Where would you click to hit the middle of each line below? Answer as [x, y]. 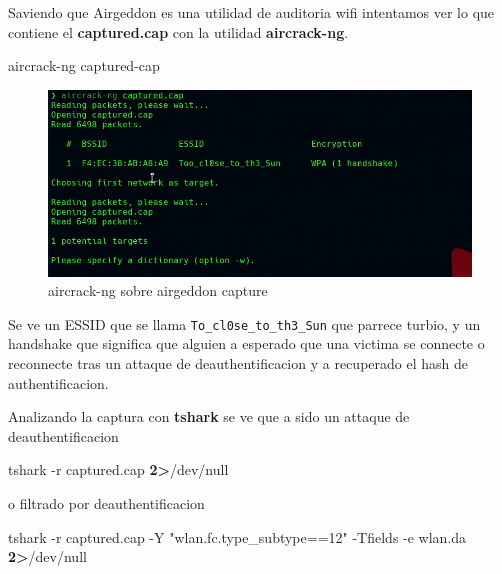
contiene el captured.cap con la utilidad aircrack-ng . [178, 31]
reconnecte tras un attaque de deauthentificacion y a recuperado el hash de [238, 362]
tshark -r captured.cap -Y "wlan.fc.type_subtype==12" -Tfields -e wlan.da [237, 536]
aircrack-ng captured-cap [84, 65]
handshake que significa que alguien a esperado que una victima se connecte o [246, 343]
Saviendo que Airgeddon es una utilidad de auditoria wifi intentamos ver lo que [251, 12]
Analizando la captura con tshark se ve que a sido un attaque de [209, 416]
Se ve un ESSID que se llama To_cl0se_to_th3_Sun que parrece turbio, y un [244, 323]
